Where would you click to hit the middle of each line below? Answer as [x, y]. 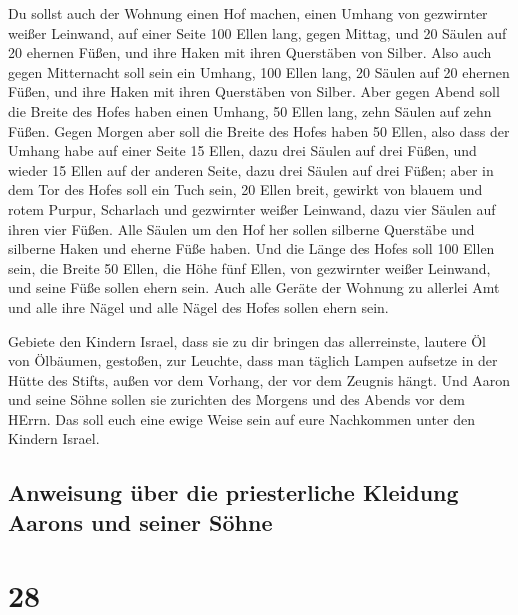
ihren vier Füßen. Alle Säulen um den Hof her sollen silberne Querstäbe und [241, 228]
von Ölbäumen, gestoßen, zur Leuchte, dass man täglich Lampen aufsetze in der [253, 360]
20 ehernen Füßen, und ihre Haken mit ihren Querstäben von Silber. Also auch [250, 52]
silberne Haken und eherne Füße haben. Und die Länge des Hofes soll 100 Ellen [251, 248]
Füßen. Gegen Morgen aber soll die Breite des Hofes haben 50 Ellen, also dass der [259, 130]
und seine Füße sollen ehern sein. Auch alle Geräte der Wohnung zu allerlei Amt [254, 287]
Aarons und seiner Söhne [140, 521]
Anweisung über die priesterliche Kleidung [233, 492]
